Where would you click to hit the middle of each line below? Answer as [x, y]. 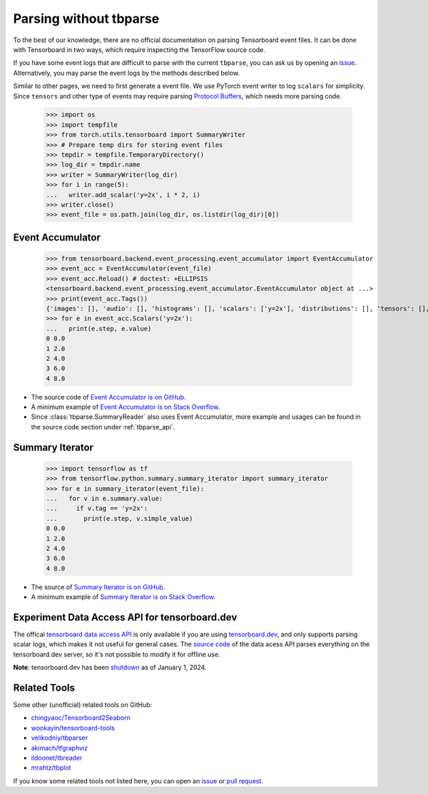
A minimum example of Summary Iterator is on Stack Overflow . [123, 597]
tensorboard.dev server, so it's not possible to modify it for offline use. [117, 654]
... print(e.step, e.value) [99, 329]
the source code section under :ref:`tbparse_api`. [103, 427]
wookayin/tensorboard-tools [73, 728]
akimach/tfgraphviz [60, 748]
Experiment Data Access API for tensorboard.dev [125, 617]
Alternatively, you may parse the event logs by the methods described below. [127, 73]
